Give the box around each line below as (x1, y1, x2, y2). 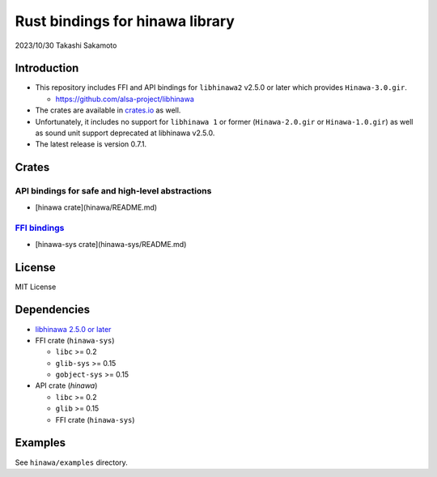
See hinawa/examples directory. (15, 458, 129, 467)
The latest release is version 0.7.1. (35, 139, 147, 149)
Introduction (15, 62, 79, 75)
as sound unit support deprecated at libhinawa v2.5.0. (35, 128, 215, 138)
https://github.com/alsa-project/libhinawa (55, 94, 194, 104)
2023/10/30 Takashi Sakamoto (15, 40, 117, 50)
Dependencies (15, 303, 91, 317)
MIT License (15, 282, 57, 292)
